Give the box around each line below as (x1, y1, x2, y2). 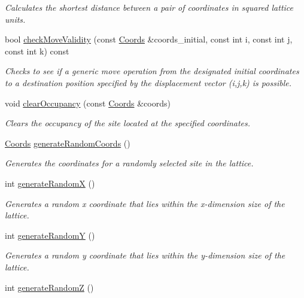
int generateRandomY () (5, 229, 95, 241)
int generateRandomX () (5, 177, 95, 189)
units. (5, 13, 26, 25)
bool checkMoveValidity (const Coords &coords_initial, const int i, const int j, (5, 33, 293, 45)
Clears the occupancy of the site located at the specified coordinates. (5, 117, 251, 129)
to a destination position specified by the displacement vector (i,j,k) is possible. (5, 76, 291, 89)
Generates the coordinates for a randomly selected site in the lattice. (5, 157, 254, 169)
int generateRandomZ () (5, 281, 94, 293)
